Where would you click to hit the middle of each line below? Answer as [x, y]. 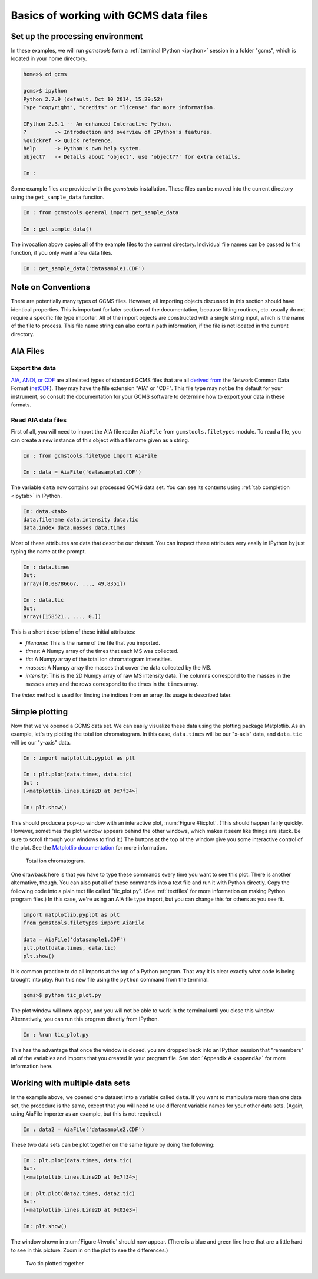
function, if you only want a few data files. [62, 252]
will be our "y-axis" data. [41, 742]
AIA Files [28, 351]
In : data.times [47, 567]
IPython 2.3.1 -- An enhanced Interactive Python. [98, 124]
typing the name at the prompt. [49, 551]
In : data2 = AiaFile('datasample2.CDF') [84, 1129]
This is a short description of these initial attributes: [73, 632]
